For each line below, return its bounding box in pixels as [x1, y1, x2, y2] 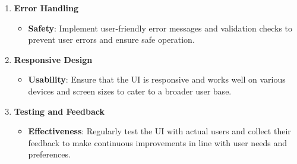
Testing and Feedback [14, 105, 105, 117]
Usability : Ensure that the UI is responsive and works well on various [28, 73, 286, 86]
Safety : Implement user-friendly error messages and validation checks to [28, 21, 293, 34]
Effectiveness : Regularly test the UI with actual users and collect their [28, 125, 291, 137]
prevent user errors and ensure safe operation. [28, 33, 195, 46]
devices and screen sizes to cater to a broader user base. [28, 84, 232, 97]
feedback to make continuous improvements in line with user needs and [28, 136, 287, 149]
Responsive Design [14, 53, 93, 65]
